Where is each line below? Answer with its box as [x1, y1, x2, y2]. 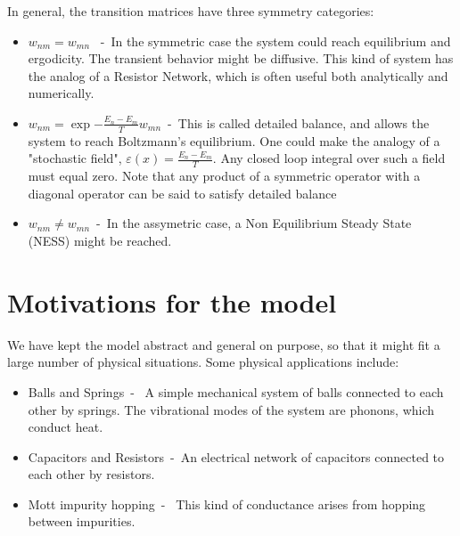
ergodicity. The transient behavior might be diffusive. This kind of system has [28, 49, 454, 68]
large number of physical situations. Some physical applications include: [7, 353, 399, 371]
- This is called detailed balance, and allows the [168, 113, 430, 132]
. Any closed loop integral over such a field [212, 149, 446, 167]
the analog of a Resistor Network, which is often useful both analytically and [28, 66, 448, 85]
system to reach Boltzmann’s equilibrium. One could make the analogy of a [28, 131, 440, 150]
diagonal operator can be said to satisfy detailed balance [28, 183, 337, 202]
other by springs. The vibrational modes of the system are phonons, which [28, 400, 435, 418]
